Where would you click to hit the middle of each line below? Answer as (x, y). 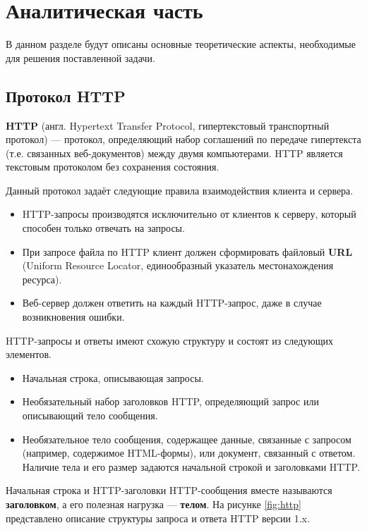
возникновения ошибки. (73, 317)
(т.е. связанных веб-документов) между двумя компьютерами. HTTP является (174, 153)
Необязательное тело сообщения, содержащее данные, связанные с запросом (187, 439)
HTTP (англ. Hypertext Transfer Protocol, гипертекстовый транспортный (168, 125)
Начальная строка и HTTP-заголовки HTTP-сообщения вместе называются (169, 490)
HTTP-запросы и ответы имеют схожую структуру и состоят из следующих (170, 340)
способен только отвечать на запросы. (103, 228)
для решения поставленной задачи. (80, 57)
